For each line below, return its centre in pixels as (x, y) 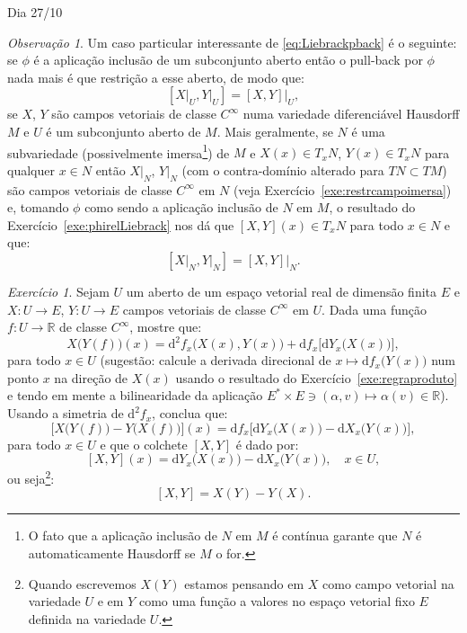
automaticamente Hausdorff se (112, 553)
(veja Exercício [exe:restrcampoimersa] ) (342, 189)
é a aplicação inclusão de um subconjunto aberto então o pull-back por (228, 60)
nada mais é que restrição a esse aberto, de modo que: (156, 77)
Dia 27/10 (35, 12)
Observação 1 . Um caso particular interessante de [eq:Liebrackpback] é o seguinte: (232, 42)
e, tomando (38, 207)
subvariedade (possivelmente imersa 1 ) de (119, 151)
